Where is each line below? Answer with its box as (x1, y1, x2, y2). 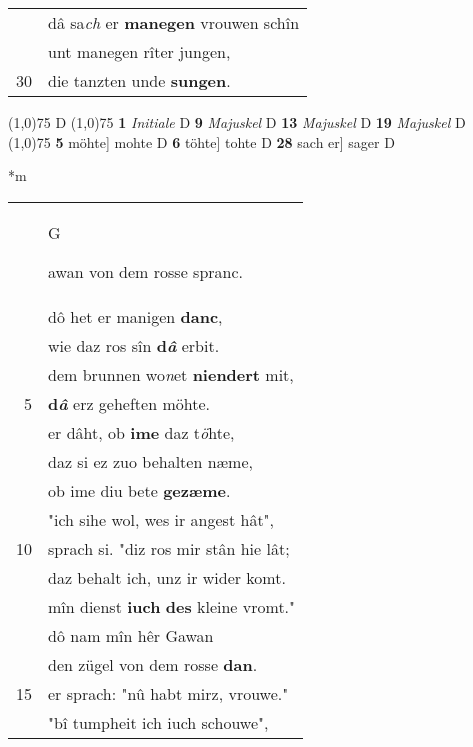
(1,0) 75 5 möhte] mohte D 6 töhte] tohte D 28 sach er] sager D (8, 131, 395, 152)
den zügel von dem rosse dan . (48, 652, 258, 676)
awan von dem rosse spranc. (48, 259, 244, 283)
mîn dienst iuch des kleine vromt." (48, 594, 296, 618)
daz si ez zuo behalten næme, (48, 449, 253, 473)
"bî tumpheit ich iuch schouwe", (48, 710, 269, 734)
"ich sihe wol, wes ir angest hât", (48, 507, 275, 531)
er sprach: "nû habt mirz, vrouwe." (48, 681, 289, 705)
